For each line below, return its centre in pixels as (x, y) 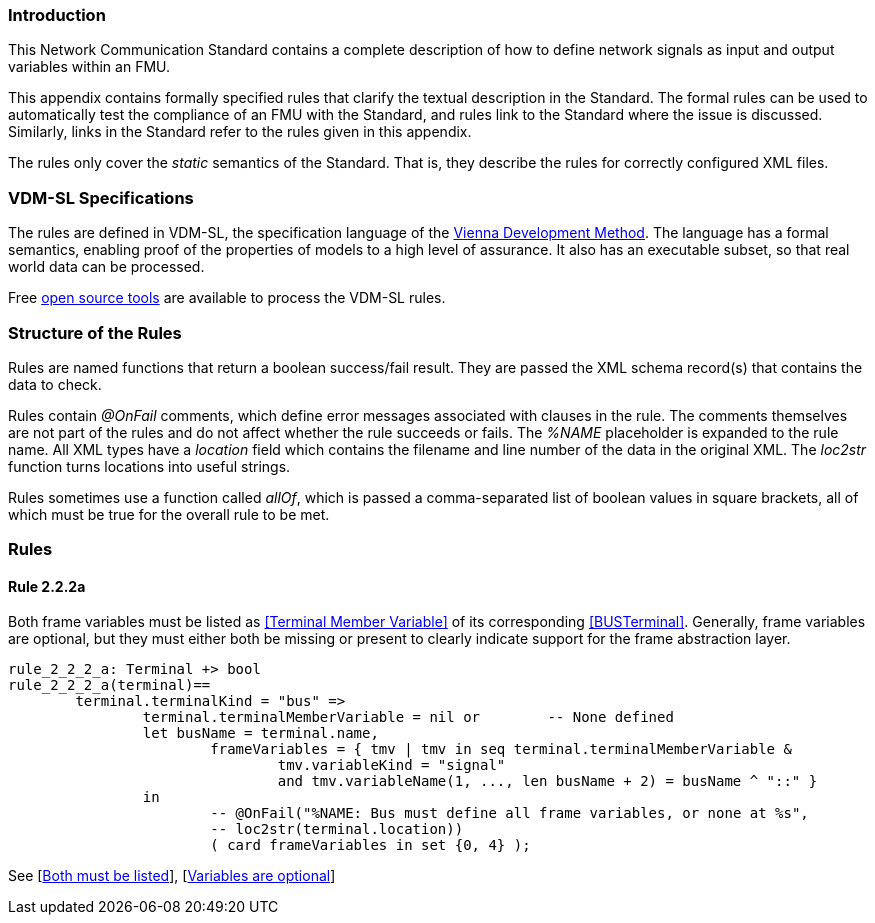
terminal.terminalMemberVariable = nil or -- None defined (408, 717)
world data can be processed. (106, 267)
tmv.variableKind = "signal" (391, 765)
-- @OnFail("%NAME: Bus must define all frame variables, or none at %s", (509, 813)
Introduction (57, 15)
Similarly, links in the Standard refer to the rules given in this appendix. (240, 132)
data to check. (55, 384)
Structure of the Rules (95, 332)
